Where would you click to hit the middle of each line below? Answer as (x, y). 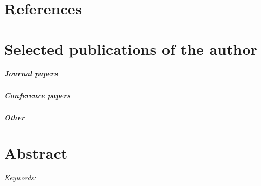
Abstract (36, 153)
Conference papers (38, 96)
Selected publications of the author (131, 48)
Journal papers (31, 74)
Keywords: (20, 177)
